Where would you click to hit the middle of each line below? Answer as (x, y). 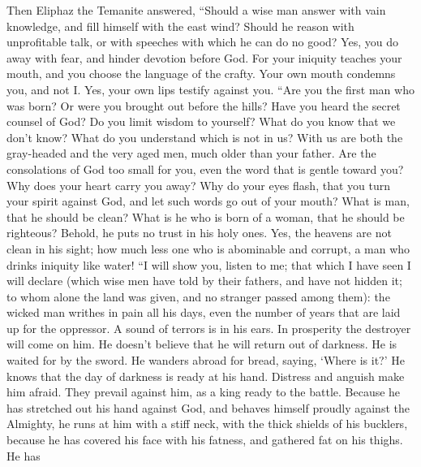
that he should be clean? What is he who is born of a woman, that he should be (206, 216)
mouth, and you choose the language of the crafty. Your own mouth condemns (201, 74)
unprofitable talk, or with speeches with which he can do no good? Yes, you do (202, 42)
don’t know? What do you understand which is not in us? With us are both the (205, 137)
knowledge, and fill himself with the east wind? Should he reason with (180, 26)
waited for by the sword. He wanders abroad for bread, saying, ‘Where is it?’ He (206, 360)
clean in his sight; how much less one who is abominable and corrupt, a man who (208, 248)
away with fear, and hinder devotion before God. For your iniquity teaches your (204, 57)
